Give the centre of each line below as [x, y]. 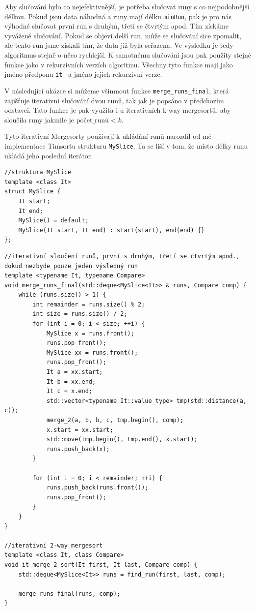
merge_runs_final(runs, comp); [69, 594]
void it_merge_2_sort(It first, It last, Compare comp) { [101, 564]
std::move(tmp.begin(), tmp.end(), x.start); [122, 440]
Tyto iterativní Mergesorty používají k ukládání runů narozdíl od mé [108, 136]
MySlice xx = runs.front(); [92, 352]
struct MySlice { [33, 192]
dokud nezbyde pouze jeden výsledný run [71, 266]
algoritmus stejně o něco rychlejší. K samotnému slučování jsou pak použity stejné [128, 55]
